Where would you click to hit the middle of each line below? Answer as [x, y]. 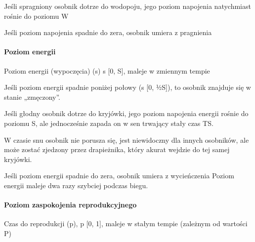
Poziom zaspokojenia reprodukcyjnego [70, 205]
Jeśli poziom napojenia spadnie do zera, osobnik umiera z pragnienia [108, 32]
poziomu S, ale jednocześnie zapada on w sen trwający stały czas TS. [109, 123]
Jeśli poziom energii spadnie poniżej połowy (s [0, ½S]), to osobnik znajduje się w [127, 87]
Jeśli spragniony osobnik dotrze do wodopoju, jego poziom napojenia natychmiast [127, 6]
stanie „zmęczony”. [32, 97]
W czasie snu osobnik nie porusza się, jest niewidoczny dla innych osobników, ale [127, 140]
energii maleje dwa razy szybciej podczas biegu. [76, 185]
